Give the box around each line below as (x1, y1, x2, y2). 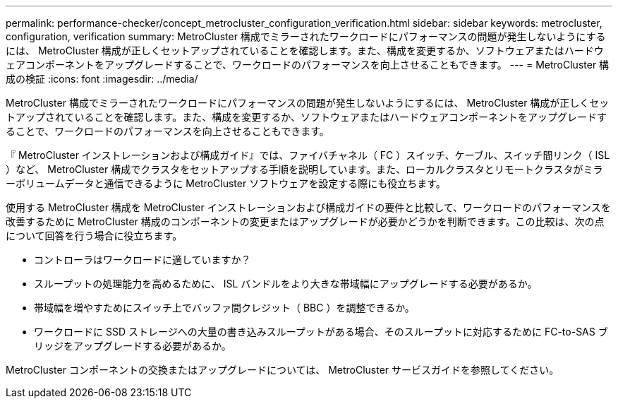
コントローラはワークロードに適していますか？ (34, 254, 251, 266)
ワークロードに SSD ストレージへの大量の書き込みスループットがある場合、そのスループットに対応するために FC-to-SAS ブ (34, 326, 608, 338)
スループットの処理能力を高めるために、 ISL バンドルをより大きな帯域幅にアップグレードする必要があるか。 (34, 278, 538, 290)
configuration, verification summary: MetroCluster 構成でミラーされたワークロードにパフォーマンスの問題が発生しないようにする (6, 30, 606, 42)
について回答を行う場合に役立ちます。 (6, 230, 183, 242)
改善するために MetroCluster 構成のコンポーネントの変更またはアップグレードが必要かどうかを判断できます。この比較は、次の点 (6, 215, 605, 227)
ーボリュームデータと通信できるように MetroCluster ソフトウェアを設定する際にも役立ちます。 (6, 177, 446, 189)
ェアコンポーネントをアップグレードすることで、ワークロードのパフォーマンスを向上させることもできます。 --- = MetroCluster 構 (6, 59, 610, 71)
